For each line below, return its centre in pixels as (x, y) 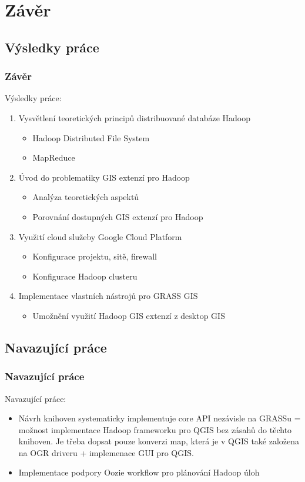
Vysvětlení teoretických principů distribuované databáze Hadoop (135, 117)
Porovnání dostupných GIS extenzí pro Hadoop (118, 216)
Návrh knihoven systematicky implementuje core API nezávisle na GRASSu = (160, 418)
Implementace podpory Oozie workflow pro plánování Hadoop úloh (139, 472)
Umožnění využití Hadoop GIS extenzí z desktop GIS (129, 315)
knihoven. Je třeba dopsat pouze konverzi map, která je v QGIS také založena (159, 441)
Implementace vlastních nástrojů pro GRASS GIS (108, 296)
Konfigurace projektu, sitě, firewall (95, 256)
